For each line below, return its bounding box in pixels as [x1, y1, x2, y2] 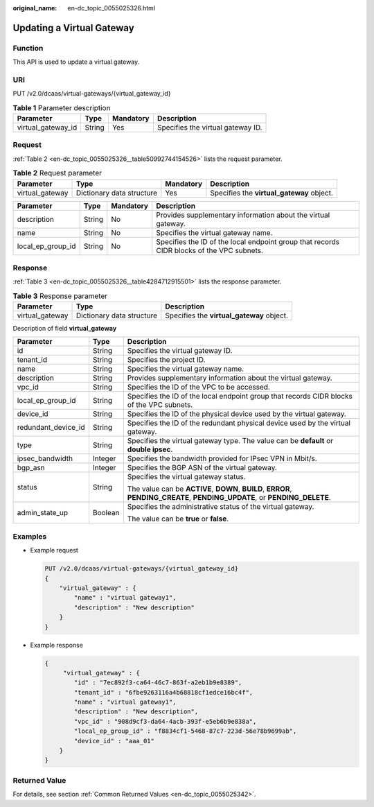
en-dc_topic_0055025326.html [67, 4, 156, 12]
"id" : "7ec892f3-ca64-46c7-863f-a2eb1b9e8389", [73, 679, 242, 686]
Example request [30, 546, 79, 555]
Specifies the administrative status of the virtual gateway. [127, 502, 314, 512]
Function [12, 43, 44, 53]
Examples [12, 531, 47, 541]
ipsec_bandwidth [17, 454, 73, 464]
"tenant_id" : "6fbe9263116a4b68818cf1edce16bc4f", [73, 688, 253, 696]
